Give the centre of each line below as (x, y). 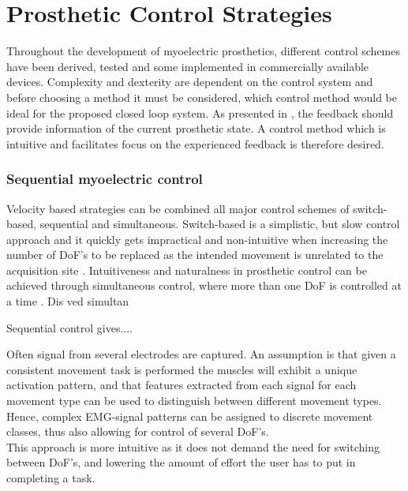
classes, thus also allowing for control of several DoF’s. (138, 431)
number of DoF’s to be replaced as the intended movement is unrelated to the (195, 255)
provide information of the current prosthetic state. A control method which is (196, 128)
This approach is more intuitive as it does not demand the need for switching (193, 446)
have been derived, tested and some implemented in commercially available (188, 66)
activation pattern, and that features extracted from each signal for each (182, 385)
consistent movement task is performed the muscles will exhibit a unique (182, 369)
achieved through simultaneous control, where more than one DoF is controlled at (204, 285)
